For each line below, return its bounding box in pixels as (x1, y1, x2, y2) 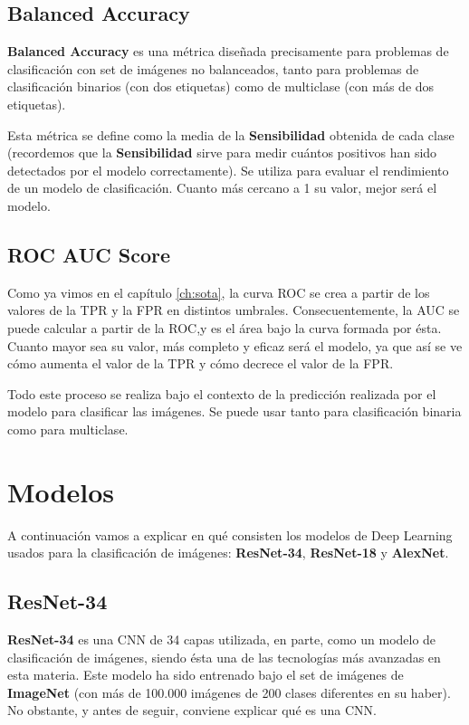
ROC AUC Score (7, 240, 170, 268)
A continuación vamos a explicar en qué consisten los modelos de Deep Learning (7, 525, 453, 544)
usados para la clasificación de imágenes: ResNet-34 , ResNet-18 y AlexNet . (7, 543, 449, 562)
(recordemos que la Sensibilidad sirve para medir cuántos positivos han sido (7, 143, 437, 162)
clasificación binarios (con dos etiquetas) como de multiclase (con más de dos (7, 77, 435, 96)
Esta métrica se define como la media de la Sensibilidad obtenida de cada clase (7, 125, 455, 144)
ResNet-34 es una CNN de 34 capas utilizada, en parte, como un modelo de (7, 630, 436, 649)
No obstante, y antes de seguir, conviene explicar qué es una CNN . (7, 701, 377, 720)
